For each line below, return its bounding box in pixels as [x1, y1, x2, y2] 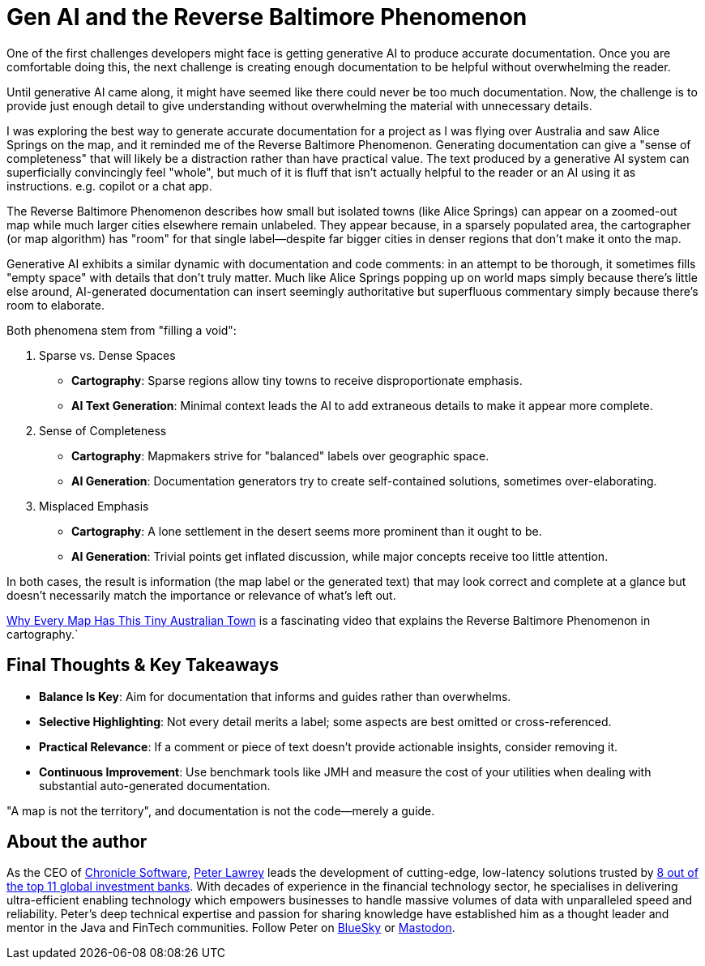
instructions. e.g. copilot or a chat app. [6, 178, 212, 193]
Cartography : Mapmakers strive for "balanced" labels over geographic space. [71, 448, 489, 463]
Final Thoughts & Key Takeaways [6, 655, 280, 676]
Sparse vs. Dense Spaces [39, 348, 176, 362]
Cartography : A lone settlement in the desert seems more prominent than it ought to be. [71, 524, 542, 538]
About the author [6, 831, 147, 853]
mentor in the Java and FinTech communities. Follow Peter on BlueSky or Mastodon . [6, 921, 455, 935]
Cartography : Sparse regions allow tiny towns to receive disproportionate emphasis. [71, 373, 523, 387]
